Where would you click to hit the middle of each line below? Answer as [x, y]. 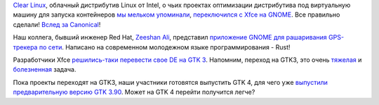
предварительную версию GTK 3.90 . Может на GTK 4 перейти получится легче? [134, 92]
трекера [25, 47]
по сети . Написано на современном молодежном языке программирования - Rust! [165, 47]
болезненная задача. [45, 70]
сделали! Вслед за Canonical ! [57, 24]
